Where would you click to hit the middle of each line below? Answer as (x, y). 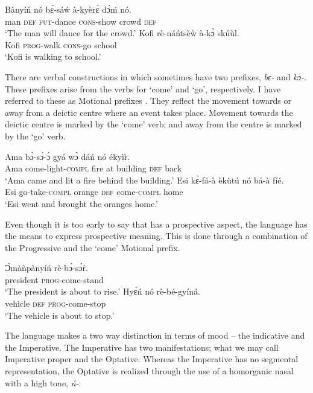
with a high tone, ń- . (43, 382)
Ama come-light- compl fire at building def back (93, 168)
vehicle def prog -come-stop (55, 303)
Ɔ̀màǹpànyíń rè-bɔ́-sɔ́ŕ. (46, 268)
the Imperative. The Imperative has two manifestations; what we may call (142, 347)
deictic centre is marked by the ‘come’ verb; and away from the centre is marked (153, 124)
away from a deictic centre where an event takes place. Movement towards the (149, 112)
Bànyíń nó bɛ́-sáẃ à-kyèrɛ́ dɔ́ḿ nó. (68, 9)
